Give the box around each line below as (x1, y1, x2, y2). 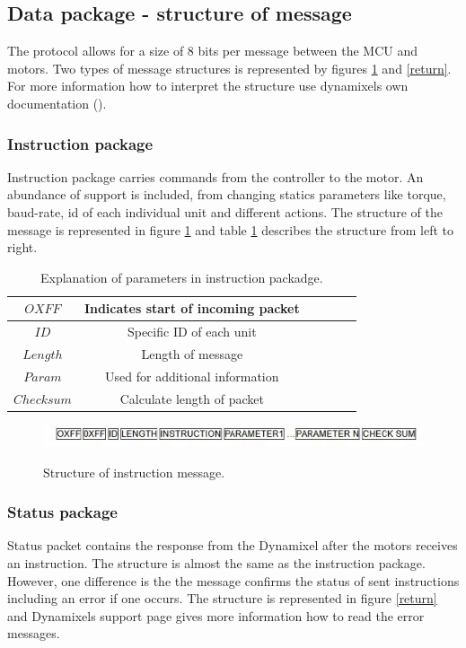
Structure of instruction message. (43, 462, 225, 481)
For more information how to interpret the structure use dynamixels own (7, 76, 409, 95)
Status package (7, 501, 118, 523)
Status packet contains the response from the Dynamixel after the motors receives (7, 536, 458, 555)
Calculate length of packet (119, 389, 264, 407)
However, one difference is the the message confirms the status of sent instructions (7, 571, 460, 590)
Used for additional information (105, 366, 279, 385)
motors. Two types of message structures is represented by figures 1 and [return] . (7, 58, 452, 77)
